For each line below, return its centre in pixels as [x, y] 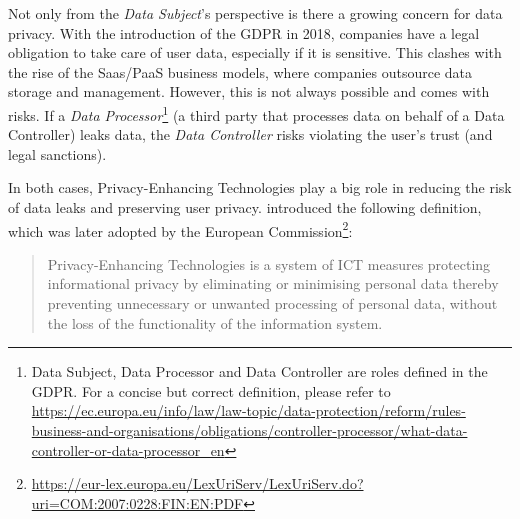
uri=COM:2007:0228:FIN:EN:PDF [137, 502]
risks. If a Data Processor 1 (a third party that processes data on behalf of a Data [256, 113]
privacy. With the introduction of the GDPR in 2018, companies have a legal [244, 32]
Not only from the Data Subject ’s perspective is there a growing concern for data [255, 13]
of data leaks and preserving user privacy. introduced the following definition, [245, 207]
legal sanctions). [57, 153]
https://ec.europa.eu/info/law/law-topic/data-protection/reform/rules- [248, 410]
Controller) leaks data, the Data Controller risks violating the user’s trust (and [250, 134]
